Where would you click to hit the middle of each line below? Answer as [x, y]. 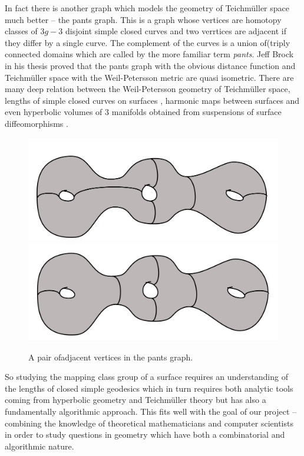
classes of [21, 31]
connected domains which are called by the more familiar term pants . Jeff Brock [149, 54]
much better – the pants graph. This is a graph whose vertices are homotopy [143, 19]
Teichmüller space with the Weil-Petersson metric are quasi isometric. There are [149, 77]
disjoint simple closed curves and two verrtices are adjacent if [176, 31]
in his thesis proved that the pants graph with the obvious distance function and [150, 65]
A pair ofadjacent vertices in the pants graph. [111, 357]
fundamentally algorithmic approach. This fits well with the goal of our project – [151, 411]
